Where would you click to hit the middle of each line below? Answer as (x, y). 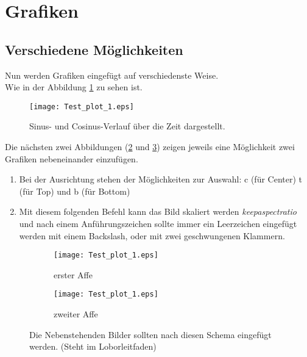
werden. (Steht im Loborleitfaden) (93, 346)
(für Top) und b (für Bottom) (75, 191)
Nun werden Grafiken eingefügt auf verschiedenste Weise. (112, 75)
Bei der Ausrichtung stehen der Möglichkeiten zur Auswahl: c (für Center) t (161, 179)
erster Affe (73, 274)
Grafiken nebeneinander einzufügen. (72, 158)
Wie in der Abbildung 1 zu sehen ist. (74, 87)
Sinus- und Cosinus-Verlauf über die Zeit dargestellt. (127, 126)
